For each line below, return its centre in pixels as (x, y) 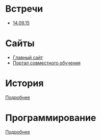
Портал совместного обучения (46, 63)
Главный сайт (28, 57)
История (24, 83)
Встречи (24, 9)
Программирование (51, 118)
